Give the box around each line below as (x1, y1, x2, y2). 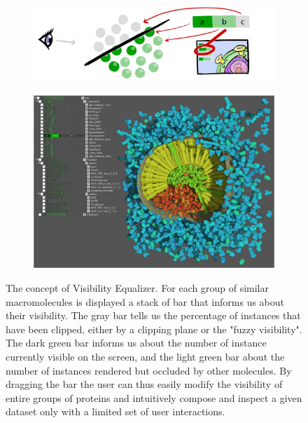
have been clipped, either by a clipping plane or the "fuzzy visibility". (6, 321, 302, 336)
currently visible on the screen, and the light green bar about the (6, 349, 285, 363)
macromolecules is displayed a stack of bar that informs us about (6, 294, 285, 309)
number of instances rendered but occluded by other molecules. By (6, 363, 292, 377)
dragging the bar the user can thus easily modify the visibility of (6, 377, 283, 391)
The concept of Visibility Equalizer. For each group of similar (6, 280, 269, 295)
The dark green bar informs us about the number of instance (6, 335, 267, 350)
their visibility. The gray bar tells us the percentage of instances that (6, 308, 301, 323)
